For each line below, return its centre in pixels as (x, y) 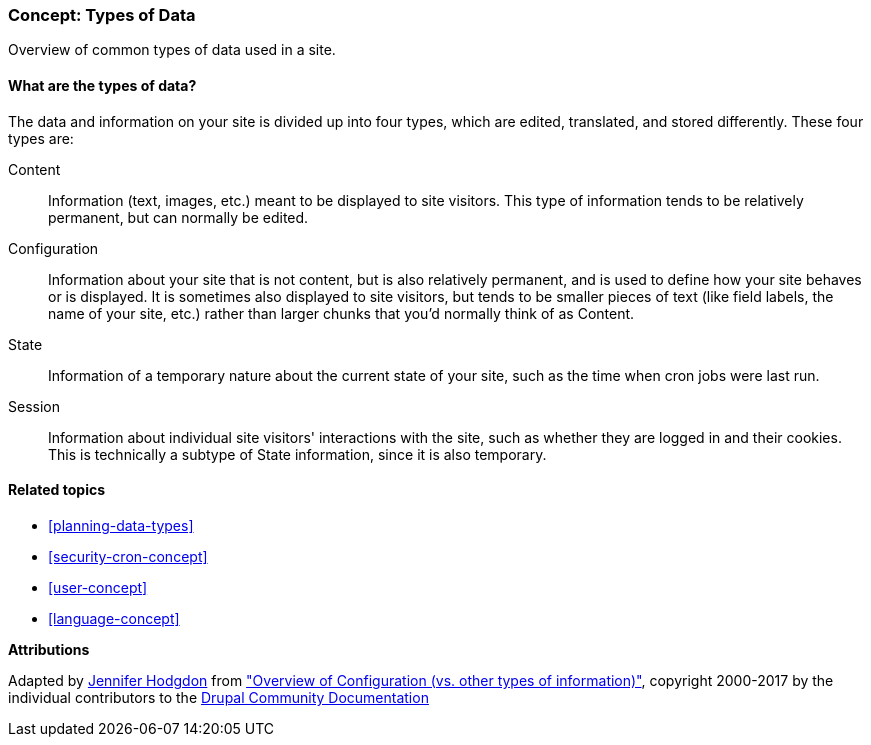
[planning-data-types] (121, 525)
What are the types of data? (102, 85)
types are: (41, 138)
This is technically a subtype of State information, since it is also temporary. (297, 454)
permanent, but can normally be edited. (178, 217)
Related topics (57, 490)
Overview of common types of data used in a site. (172, 50)
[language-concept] (114, 618)
